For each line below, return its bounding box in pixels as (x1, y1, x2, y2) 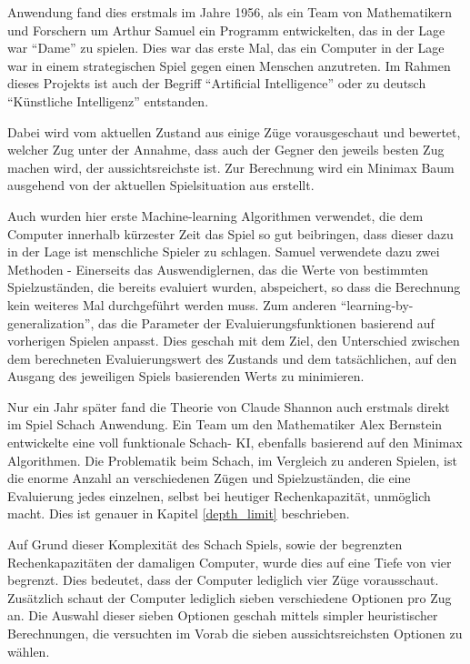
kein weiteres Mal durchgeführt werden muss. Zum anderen (7, 295, 337, 314)
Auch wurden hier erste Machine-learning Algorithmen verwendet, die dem (7, 206, 424, 225)
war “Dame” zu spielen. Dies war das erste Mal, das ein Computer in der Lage (7, 38, 445, 57)
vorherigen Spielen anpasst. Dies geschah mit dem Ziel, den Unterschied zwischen (7, 331, 460, 350)
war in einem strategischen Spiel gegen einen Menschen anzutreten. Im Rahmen (7, 55, 451, 75)
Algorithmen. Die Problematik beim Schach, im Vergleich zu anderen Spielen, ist (7, 450, 457, 469)
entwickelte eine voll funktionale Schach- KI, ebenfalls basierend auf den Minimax (7, 433, 463, 452)
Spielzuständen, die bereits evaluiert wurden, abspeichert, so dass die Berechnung (7, 277, 461, 297)
